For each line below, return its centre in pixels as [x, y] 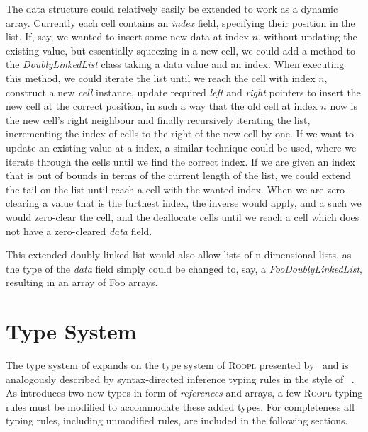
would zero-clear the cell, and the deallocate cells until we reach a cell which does [183, 216]
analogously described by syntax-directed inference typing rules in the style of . [180, 379]
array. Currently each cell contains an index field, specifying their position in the [180, 22]
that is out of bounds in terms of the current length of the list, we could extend [178, 175]
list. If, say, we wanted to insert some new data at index [127, 36]
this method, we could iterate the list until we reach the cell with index [161, 78]
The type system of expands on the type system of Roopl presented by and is [177, 365]
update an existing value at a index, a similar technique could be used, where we [181, 147]
